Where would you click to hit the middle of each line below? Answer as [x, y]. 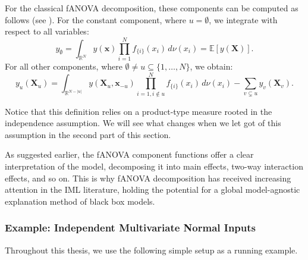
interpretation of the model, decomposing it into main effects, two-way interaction [154, 166]
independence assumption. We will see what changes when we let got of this [143, 123]
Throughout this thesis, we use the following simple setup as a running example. [151, 250]
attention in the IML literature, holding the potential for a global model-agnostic [153, 189]
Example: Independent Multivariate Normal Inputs [131, 228]
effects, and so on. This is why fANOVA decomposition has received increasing [148, 178]
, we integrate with [243, 19]
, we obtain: [211, 66]
